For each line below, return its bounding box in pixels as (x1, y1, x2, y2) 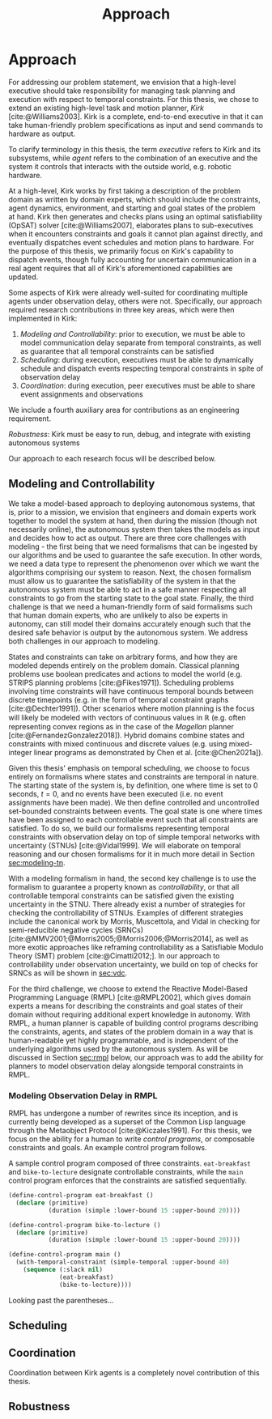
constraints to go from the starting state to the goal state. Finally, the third (8, 593, 254, 603)
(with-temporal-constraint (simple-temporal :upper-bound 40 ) (15, 1258, 230, 1267)
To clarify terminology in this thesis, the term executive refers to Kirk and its (8, 144, 261, 154)
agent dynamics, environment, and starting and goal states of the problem (8, 203, 256, 213)
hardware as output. (8, 129, 76, 138)
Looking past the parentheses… (8, 1295, 115, 1305)
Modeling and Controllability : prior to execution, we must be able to (19, 329, 245, 338)
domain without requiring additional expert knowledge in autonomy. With (8, 1009, 251, 1019)
